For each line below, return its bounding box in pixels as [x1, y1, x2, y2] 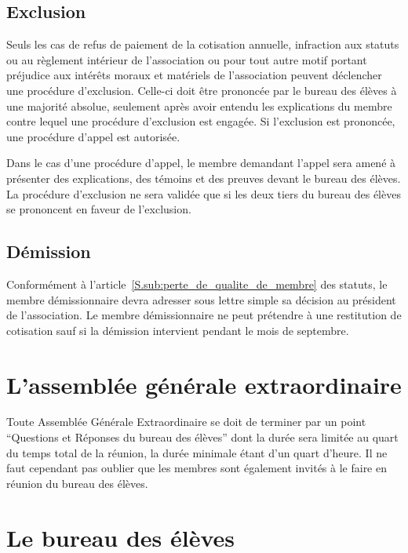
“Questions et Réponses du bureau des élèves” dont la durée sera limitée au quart [6, 429, 399, 446]
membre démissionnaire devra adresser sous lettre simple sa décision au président [6, 291, 396, 307]
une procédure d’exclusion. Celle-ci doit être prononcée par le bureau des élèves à [6, 82, 397, 98]
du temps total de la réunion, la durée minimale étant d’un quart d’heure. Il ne [6, 444, 388, 460]
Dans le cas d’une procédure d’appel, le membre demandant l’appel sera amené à [6, 155, 396, 171]
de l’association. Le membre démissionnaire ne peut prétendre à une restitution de [6, 307, 402, 323]
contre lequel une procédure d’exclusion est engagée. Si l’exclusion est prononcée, [6, 113, 395, 129]
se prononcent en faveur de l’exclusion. [6, 201, 191, 217]
